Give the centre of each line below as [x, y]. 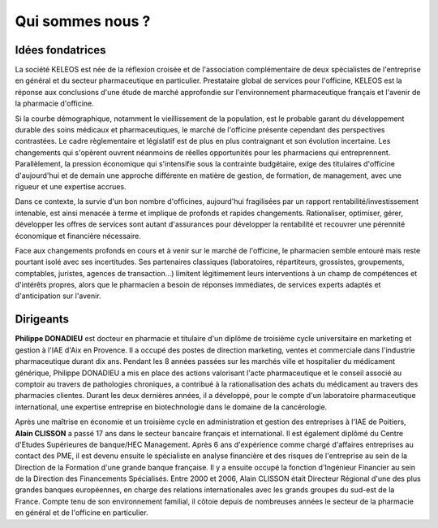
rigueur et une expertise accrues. [71, 186]
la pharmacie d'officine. [55, 104]
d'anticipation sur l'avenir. [58, 296]
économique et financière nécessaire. [78, 236]
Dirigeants [42, 320]
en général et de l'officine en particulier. [82, 513]
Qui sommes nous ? [83, 21]
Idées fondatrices [60, 50]
